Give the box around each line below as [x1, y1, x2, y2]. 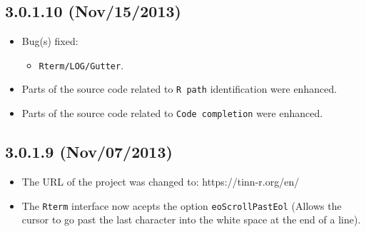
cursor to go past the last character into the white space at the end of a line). [21, 212, 361, 227]
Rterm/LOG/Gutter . [39, 57, 124, 72]
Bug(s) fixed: [21, 34, 78, 49]
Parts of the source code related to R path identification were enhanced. [21, 81, 337, 96]
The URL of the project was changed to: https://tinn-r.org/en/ [21, 173, 300, 188]
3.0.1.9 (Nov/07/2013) [5, 141, 173, 163]
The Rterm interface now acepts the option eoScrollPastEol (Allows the [21, 198, 342, 213]
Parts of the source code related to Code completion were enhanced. [21, 106, 323, 121]
